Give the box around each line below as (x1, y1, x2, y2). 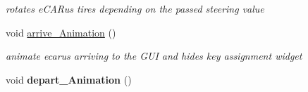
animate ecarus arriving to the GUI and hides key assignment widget (6, 48, 302, 63)
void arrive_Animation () (6, 25, 116, 39)
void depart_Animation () (6, 72, 132, 86)
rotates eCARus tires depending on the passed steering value (6, 1, 264, 15)
